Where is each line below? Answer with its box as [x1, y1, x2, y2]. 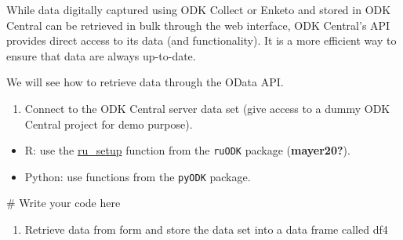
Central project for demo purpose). [24, 115, 193, 132]
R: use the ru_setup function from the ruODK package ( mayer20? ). [24, 142, 350, 158]
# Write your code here [6, 195, 121, 211]
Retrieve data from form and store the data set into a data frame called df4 [24, 221, 388, 238]
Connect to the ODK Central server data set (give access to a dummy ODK [24, 100, 390, 116]
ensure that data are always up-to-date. [6, 47, 196, 64]
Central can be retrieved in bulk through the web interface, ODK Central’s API [6, 16, 390, 33]
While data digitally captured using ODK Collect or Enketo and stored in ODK [6, 2, 391, 17]
